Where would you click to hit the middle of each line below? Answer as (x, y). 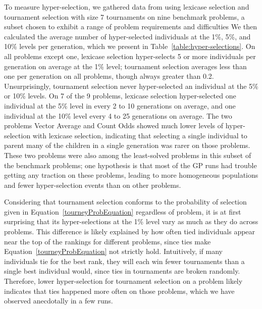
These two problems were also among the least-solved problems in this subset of (128, 155)
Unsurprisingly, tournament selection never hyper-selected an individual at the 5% (131, 86)
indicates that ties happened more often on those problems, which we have (119, 291)
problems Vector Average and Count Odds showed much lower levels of (114, 125)
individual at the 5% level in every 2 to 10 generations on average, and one (120, 105)
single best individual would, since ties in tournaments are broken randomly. (122, 271)
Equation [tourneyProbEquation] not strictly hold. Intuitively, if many (113, 251)
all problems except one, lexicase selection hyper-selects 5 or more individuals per (130, 56)
